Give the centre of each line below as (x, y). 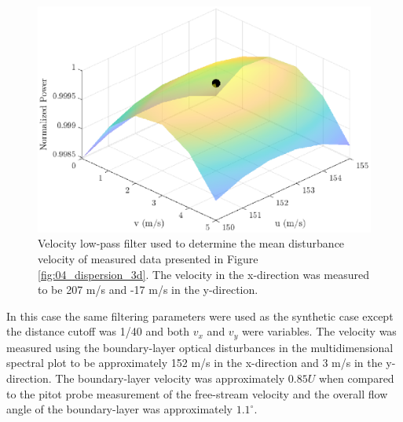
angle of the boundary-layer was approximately (119, 409)
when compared (356, 378)
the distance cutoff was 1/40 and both (98, 331)
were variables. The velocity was (319, 331)
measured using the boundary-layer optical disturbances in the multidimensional (200, 347)
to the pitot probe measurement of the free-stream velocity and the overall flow (197, 393)
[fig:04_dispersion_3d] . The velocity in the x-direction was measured (203, 274)
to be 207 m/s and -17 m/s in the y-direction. (148, 290)
